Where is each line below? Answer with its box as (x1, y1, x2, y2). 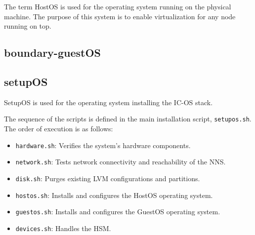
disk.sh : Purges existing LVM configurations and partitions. (15, 173, 200, 183)
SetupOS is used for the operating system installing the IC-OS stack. (4, 97, 213, 107)
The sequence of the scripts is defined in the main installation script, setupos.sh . (4, 114, 252, 124)
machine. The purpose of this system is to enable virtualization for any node (4, 11, 236, 21)
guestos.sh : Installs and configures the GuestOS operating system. (15, 206, 220, 217)
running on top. (4, 21, 51, 31)
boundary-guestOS (4, 45, 101, 60)
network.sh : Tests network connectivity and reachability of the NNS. (15, 157, 226, 167)
